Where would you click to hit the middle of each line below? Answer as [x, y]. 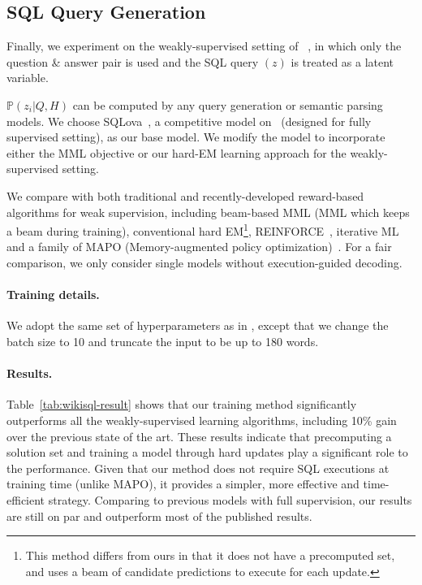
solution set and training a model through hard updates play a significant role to [207, 452]
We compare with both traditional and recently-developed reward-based [185, 195]
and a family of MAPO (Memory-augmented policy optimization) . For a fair [199, 247]
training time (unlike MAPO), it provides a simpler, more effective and [183, 484]
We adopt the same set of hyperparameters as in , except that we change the [198, 325]
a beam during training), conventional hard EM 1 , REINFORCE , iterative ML [203, 230]
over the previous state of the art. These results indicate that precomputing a [199, 436]
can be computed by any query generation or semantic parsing [228, 104]
